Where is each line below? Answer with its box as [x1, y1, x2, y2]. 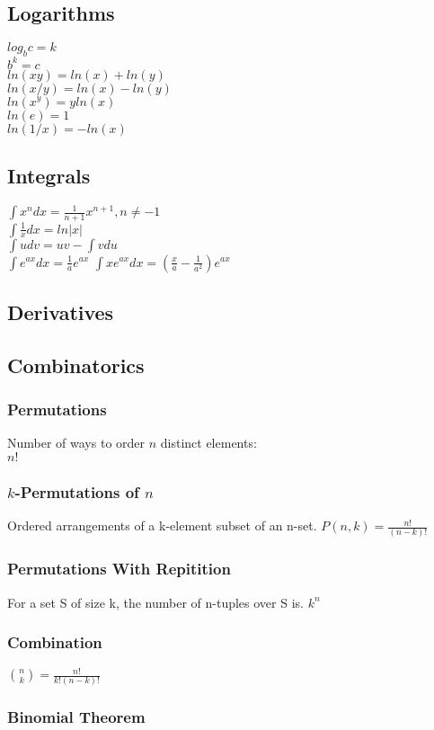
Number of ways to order [7, 433, 146, 452]
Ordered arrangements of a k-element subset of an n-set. [7, 516, 317, 535]
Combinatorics [7, 351, 145, 378]
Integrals [7, 161, 91, 189]
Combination [7, 631, 102, 654]
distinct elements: [160, 433, 257, 452]
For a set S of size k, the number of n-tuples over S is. [7, 592, 304, 611]
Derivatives [7, 298, 114, 325]
